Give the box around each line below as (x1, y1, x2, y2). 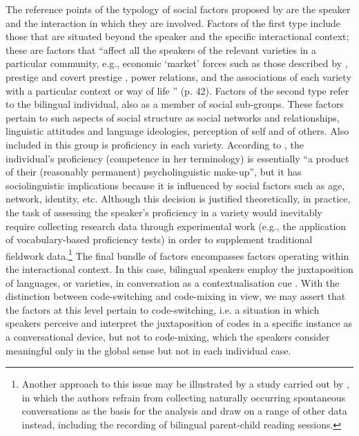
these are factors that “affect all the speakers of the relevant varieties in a (6, 42, 317, 57)
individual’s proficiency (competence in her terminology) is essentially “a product (6, 151, 349, 165)
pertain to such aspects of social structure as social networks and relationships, (6, 110, 340, 124)
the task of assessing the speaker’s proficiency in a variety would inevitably (6, 205, 322, 219)
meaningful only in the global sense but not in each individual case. (6, 343, 291, 357)
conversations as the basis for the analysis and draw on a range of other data (21, 404, 347, 418)
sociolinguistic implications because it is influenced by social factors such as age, (6, 178, 345, 192)
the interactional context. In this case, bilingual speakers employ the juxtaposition (6, 261, 353, 276)
